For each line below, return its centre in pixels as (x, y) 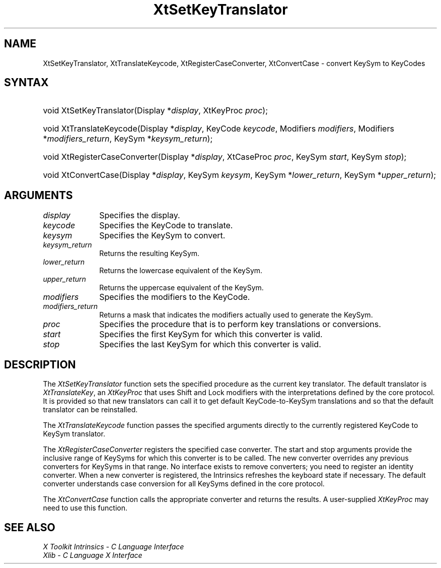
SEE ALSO (30, 527)
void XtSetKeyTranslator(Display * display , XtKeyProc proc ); (155, 111)
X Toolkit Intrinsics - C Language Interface (114, 546)
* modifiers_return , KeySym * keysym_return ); (128, 139)
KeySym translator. (74, 434)
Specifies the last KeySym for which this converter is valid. (210, 344)
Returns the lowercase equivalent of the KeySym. (181, 271)
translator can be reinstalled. (90, 410)
